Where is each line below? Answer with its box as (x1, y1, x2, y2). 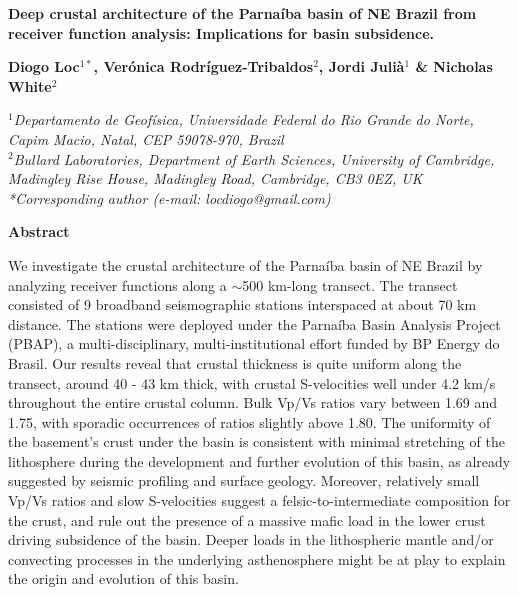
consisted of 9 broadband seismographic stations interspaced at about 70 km (8, 294, 477, 315)
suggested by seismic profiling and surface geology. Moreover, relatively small (8, 470, 480, 491)
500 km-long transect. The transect (242, 274, 458, 295)
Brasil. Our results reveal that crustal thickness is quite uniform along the (8, 352, 462, 373)
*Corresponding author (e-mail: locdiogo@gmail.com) (8, 187, 331, 208)
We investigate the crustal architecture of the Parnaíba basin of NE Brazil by (8, 254, 483, 275)
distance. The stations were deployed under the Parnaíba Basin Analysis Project (8, 313, 501, 334)
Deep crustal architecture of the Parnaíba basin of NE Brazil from (8, 3, 477, 23)
